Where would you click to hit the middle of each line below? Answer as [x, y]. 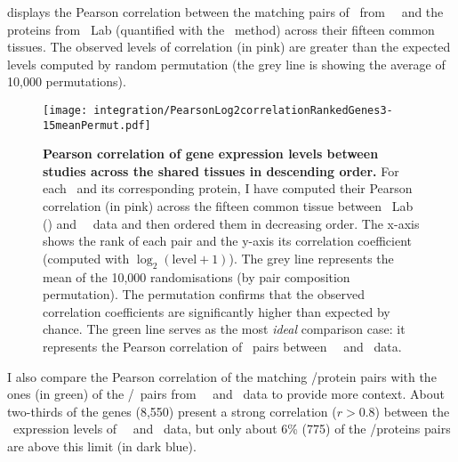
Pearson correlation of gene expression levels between [211, 154]
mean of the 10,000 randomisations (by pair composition [197, 276]
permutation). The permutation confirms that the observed [204, 294]
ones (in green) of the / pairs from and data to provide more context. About [226, 394]
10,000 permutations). [67, 81]
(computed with [86, 258]
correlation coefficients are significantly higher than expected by [217, 311]
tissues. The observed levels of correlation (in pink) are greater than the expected [229, 47]
